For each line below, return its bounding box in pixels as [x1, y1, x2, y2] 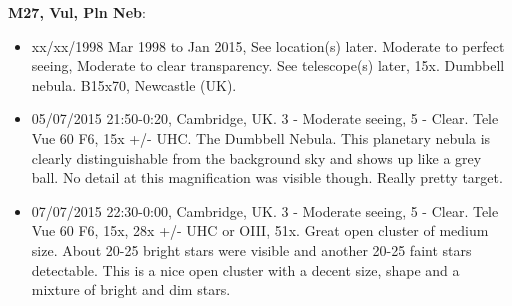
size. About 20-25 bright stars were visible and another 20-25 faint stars [31, 239, 472, 260]
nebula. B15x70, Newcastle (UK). [31, 74, 237, 95]
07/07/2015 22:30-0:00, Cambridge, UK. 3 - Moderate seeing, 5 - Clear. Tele [31, 200, 499, 221]
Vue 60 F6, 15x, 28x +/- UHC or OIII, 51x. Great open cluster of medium [31, 220, 489, 241]
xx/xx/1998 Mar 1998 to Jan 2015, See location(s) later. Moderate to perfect [31, 35, 505, 56]
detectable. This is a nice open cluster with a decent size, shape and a [31, 259, 460, 280]
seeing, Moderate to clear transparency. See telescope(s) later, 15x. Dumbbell [31, 55, 505, 76]
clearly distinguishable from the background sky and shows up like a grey [31, 147, 482, 168]
